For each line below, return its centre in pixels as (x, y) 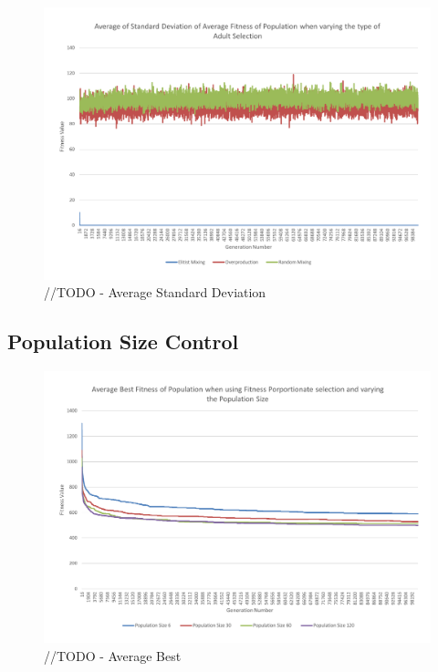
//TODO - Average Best (113, 656)
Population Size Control (123, 341)
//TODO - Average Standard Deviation (155, 292)
